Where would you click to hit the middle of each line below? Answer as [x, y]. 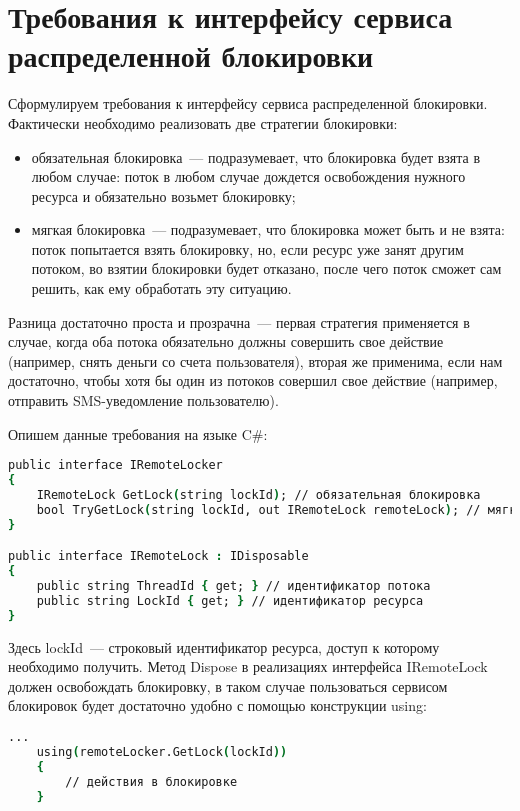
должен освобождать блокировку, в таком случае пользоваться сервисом [228, 685]
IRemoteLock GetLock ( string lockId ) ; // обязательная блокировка [258, 494]
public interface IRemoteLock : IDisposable [158, 556]
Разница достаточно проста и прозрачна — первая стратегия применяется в [239, 321]
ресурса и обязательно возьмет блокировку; [163, 195]
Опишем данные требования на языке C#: [138, 433]
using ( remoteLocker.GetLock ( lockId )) [162, 751]
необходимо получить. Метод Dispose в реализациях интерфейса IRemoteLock [248, 666]
